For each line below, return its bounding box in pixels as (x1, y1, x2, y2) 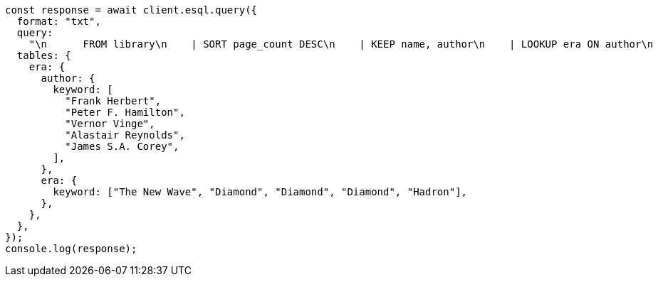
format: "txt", (16, 16, 101, 27)
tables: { (16, 50, 71, 61)
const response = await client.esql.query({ (5, 4, 258, 16)
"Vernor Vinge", (65, 118, 155, 129)
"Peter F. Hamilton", (65, 107, 185, 118)
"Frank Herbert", (65, 95, 162, 107)
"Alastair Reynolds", (65, 129, 185, 141)
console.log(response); (5, 243, 137, 254)
